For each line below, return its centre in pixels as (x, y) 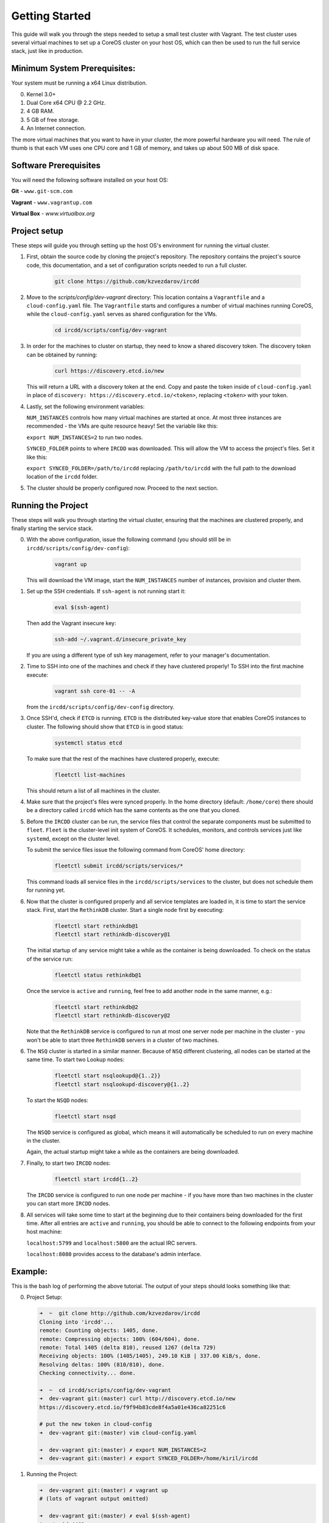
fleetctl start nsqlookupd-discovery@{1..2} (122, 1084)
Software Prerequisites (56, 165)
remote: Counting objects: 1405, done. (99, 1330)
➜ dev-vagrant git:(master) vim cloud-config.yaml (118, 1433)
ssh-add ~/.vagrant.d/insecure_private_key (121, 639)
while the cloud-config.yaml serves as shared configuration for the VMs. (122, 314)
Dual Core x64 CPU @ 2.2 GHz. (66, 103)
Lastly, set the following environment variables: (86, 406)
